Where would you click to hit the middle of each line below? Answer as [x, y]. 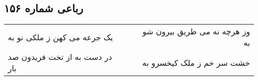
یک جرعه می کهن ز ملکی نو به [61, 37]
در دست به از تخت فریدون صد [60, 57]
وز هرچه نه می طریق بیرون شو [196, 31]
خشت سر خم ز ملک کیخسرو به [196, 62]
